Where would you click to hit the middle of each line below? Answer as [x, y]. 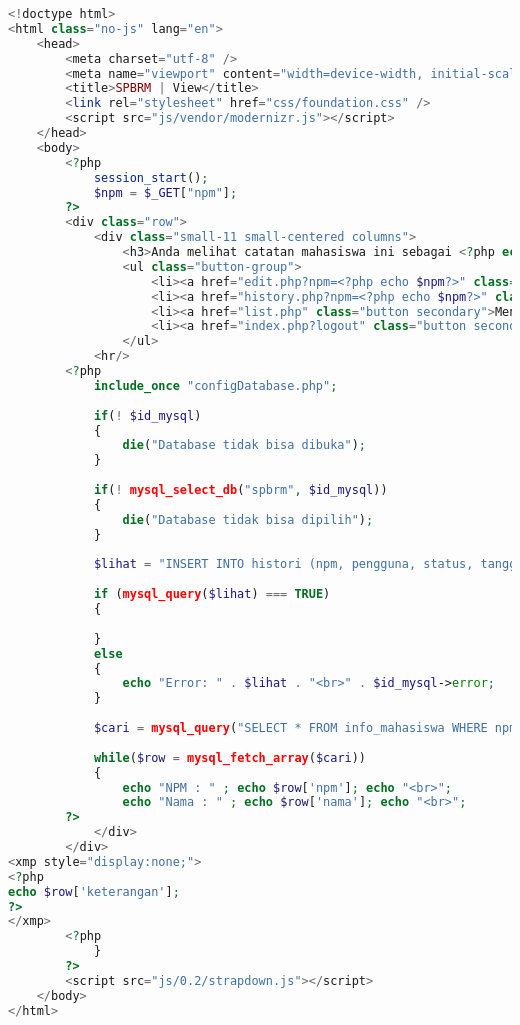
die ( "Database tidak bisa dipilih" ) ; [248, 519]
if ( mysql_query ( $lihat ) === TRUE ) [212, 594]
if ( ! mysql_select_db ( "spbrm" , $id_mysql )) [240, 490]
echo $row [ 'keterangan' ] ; [94, 891]
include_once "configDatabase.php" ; [215, 385]
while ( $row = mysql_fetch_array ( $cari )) [230, 757]
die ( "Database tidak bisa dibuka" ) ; [244, 445]
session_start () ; [151, 177]
